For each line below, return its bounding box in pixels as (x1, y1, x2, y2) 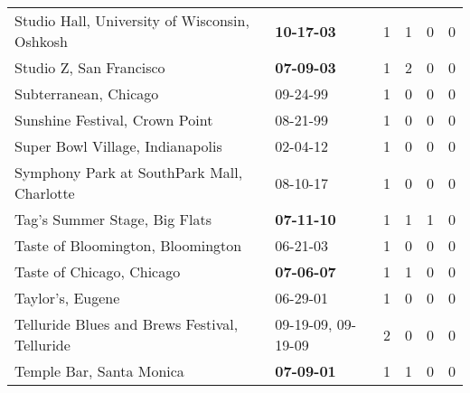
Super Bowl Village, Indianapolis (14, 136, 222, 156)
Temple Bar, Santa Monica (14, 360, 184, 381)
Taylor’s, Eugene (14, 287, 120, 308)
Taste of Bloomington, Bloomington (14, 235, 242, 256)
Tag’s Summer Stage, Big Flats (14, 209, 211, 229)
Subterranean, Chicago (14, 83, 159, 104)
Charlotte (14, 182, 75, 203)
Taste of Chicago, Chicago (14, 261, 181, 282)
